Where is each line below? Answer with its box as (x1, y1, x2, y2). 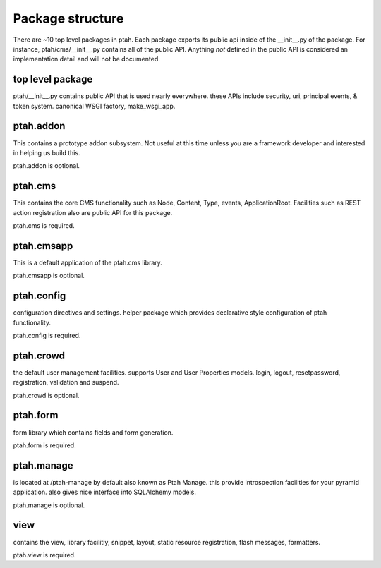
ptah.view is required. (13, 550, 76, 559)
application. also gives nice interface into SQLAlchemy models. (13, 488, 197, 497)
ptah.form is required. (13, 441, 77, 449)
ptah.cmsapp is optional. (13, 272, 85, 280)
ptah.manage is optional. (13, 501, 85, 509)
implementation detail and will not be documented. (13, 55, 160, 64)
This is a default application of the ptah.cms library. (13, 258, 162, 267)
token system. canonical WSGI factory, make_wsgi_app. (13, 102, 176, 110)
